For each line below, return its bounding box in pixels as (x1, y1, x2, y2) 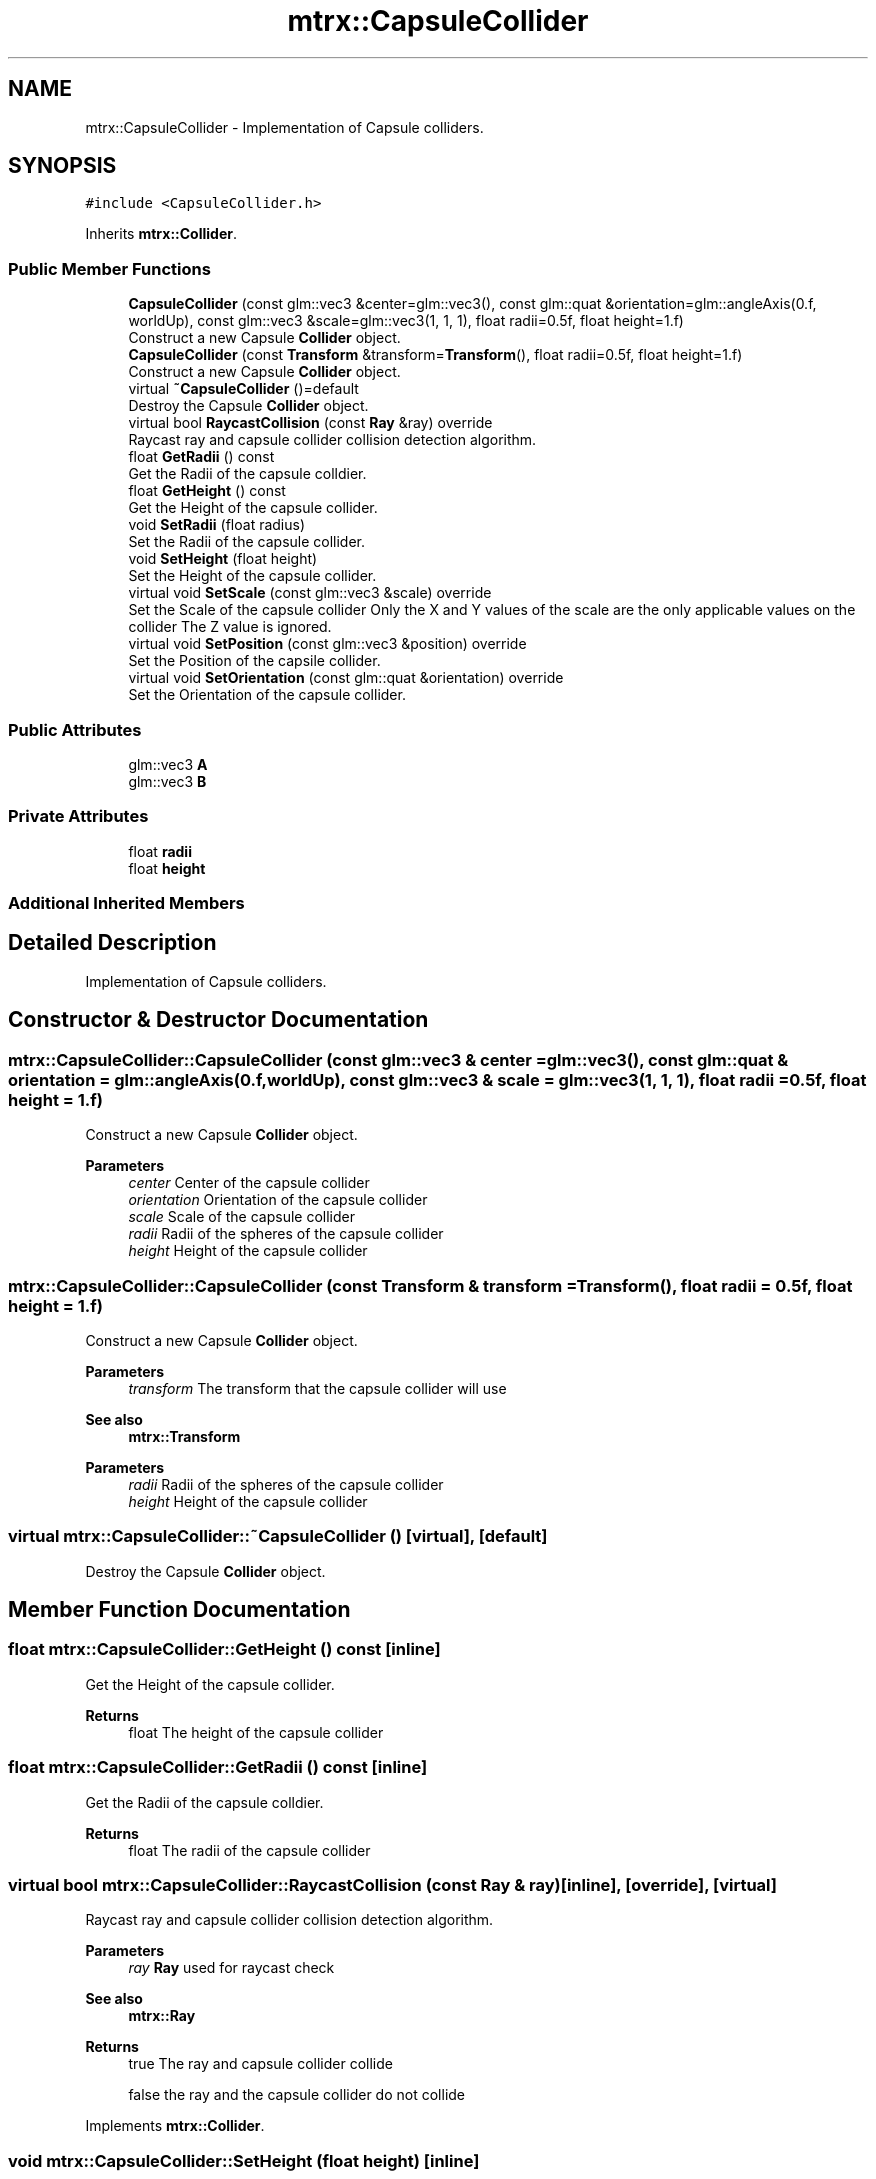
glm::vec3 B (128, 772, 207, 790)
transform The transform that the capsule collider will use (128, 1379, 507, 1397)
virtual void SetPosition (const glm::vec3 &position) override (128, 635, 527, 653)
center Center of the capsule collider (128, 1174, 370, 1192)
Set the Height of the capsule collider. (128, 567, 377, 585)
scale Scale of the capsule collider (128, 1208, 356, 1226)
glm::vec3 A (128, 755, 208, 773)
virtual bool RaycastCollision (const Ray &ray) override (128, 414, 493, 432)
